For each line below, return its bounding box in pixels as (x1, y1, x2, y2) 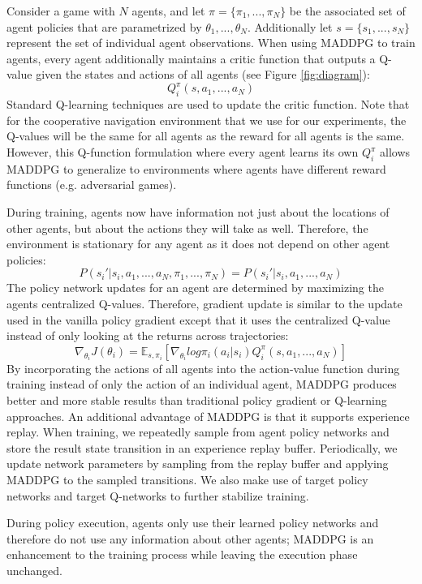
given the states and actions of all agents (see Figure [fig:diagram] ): (36, 66, 370, 83)
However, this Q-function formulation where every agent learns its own (6, 144, 359, 161)
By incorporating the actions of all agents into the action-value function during (6, 359, 400, 376)
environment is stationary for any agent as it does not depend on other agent (6, 235, 390, 252)
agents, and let (131, 2, 205, 19)
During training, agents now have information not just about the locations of (6, 204, 390, 221)
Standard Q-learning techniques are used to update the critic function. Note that (6, 96, 410, 113)
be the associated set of (289, 2, 406, 19)
